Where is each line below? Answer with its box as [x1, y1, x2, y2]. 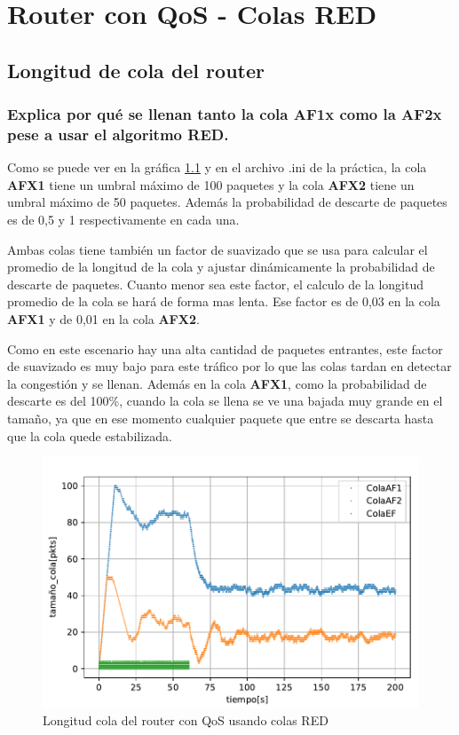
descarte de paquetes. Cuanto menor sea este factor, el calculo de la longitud [7, 274, 423, 293]
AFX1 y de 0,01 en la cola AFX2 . [7, 310, 200, 328]
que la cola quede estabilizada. [7, 426, 172, 445]
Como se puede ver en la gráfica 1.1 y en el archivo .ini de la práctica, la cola [7, 158, 427, 177]
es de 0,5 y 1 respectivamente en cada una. [7, 210, 240, 229]
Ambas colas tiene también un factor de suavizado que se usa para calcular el [7, 240, 428, 258]
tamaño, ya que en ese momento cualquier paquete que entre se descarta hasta [7, 409, 434, 428]
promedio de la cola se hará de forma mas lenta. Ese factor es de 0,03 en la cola [7, 292, 440, 311]
